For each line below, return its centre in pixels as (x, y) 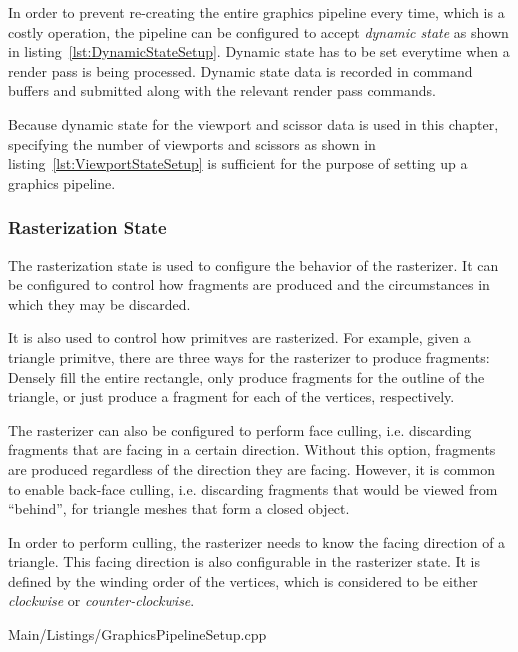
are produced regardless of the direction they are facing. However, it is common (251, 468)
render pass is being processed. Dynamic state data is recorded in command (240, 70)
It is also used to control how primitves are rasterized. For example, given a (239, 337)
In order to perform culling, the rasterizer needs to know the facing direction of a (257, 541)
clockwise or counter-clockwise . (101, 600)
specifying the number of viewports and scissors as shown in (192, 143)
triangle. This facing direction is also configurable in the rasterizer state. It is (244, 561)
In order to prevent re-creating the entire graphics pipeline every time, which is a (256, 12)
